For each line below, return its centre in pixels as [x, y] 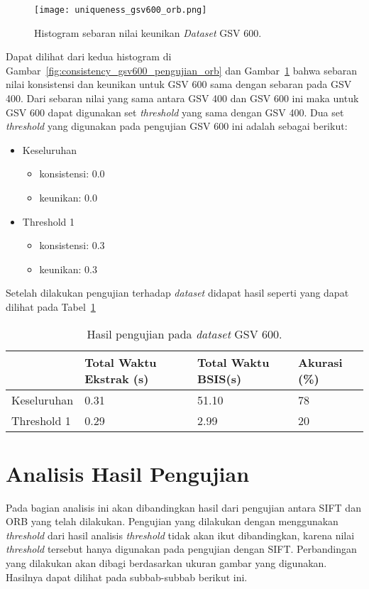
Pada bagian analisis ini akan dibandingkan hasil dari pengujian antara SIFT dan [183, 507]
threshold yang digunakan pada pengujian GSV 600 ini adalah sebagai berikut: [177, 126]
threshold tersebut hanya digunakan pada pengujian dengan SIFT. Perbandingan [181, 549]
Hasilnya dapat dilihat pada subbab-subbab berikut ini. [127, 577]
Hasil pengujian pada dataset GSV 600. [184, 334]
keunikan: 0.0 [68, 197]
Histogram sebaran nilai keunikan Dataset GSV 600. [148, 32]
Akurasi [320, 362]
